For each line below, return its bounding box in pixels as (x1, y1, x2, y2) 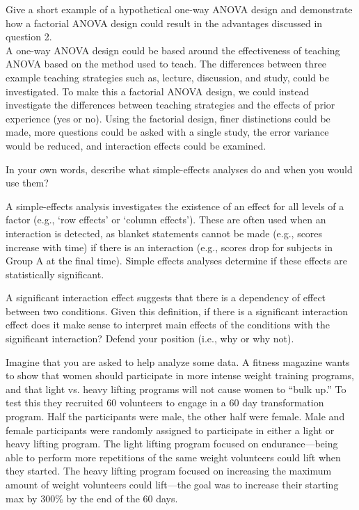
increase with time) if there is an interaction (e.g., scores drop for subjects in (6, 239, 333, 254)
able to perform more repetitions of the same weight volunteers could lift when (6, 449, 341, 464)
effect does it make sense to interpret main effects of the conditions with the (6, 317, 330, 332)
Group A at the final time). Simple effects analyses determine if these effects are (6, 253, 347, 268)
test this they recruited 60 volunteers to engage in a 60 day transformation (6, 395, 324, 410)
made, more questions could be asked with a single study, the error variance (6, 125, 329, 139)
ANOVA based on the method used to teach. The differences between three (6, 56, 327, 71)
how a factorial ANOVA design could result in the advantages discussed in (6, 15, 323, 30)
